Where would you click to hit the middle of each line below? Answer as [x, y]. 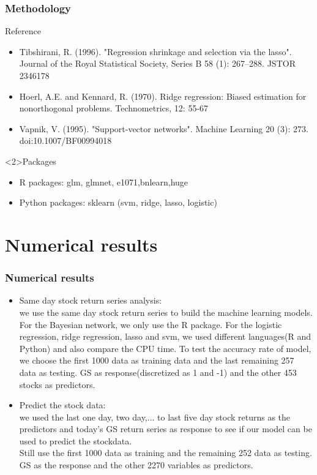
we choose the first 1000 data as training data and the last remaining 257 [157, 360]
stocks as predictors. [57, 384]
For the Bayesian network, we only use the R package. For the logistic [151, 324]
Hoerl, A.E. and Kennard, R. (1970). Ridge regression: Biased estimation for [163, 96]
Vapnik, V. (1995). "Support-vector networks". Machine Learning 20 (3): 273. [164, 128]
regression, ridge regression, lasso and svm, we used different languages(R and [165, 336]
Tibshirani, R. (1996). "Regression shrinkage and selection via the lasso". [155, 51]
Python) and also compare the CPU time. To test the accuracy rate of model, [165, 348]
